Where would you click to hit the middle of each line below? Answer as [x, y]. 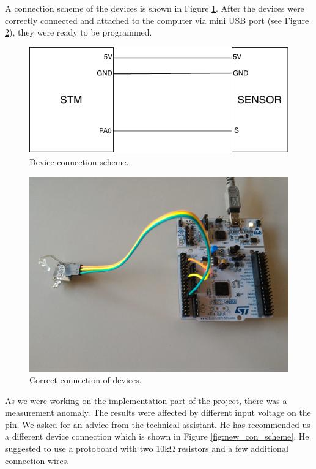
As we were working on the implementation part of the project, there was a [146, 400]
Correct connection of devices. [86, 380]
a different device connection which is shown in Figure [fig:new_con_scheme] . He [157, 436]
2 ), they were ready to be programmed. [79, 32]
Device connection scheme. [79, 161]
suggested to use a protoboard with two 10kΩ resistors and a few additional [147, 448]
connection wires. [37, 460]
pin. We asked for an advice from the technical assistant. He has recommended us [158, 424]
